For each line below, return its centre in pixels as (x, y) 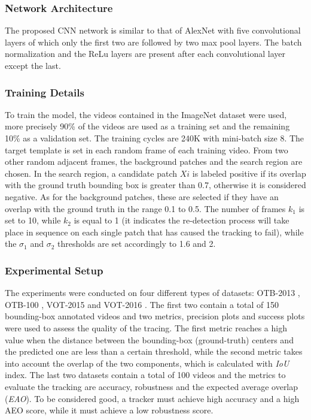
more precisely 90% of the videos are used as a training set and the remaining (147, 126)
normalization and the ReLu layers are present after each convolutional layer (145, 54)
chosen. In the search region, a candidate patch (91, 173)
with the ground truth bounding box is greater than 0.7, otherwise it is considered (155, 185)
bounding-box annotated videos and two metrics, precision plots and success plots (155, 316)
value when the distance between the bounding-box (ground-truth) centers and (149, 339)
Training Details (45, 92)
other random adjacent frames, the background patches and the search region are (154, 161)
